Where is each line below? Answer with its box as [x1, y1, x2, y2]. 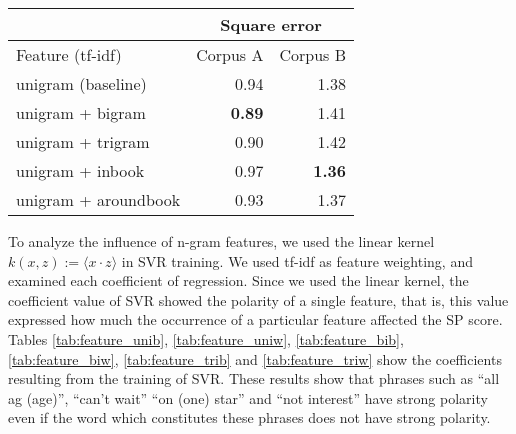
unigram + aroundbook [16, 188, 181, 211]
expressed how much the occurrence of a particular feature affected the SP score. [8, 309, 503, 330]
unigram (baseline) [16, 72, 147, 95]
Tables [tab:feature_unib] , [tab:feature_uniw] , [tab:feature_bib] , [8, 328, 404, 349]
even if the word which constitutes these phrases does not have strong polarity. [8, 407, 491, 428]
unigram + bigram [16, 101, 146, 124]
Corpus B [279, 43, 346, 66]
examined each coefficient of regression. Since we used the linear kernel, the [8, 270, 469, 291]
